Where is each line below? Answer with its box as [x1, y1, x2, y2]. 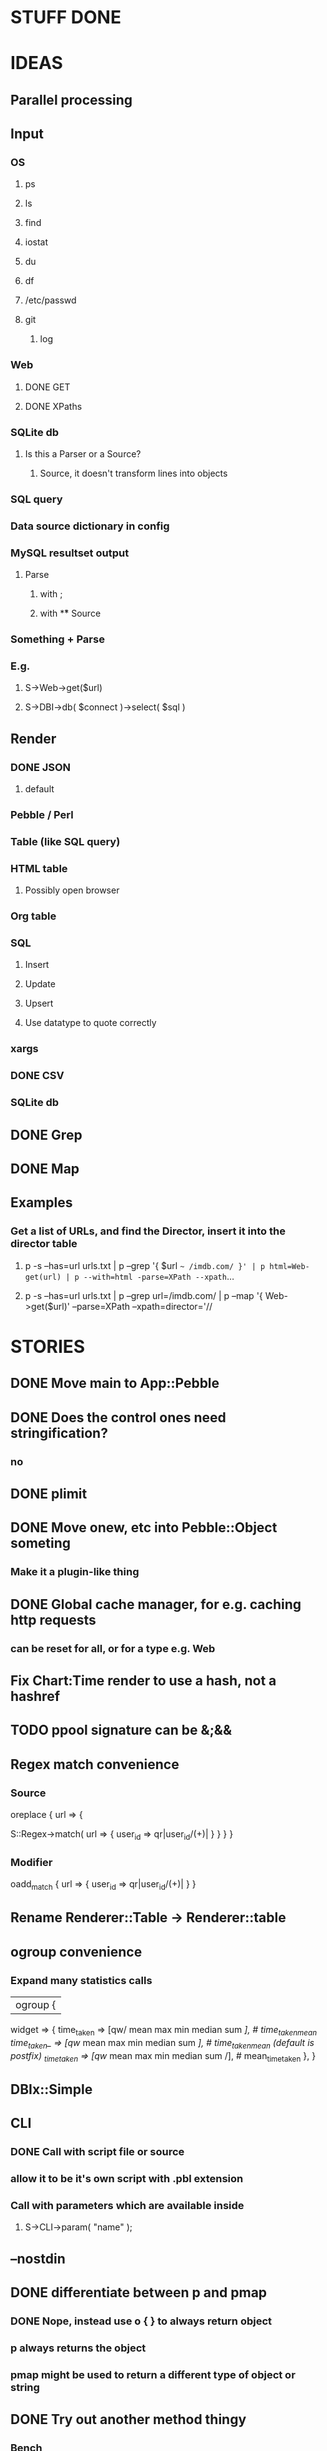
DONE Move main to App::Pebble [10, 1375, 220, 1392]
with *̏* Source [39, 607, 102, 620]
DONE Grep [10, 1126, 83, 1143]
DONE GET [24, 381, 71, 393]
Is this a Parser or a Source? [24, 448, 142, 460]
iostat [24, 236, 49, 248]
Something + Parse [10, 632, 105, 646]
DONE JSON [10, 760, 72, 774]
